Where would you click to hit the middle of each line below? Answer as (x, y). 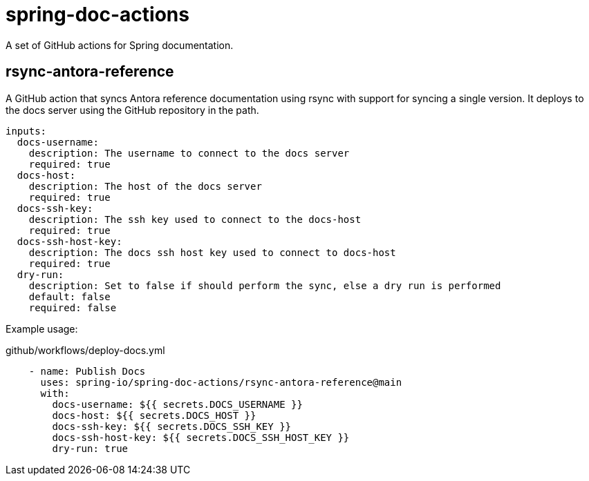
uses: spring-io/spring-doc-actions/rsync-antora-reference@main (221, 382)
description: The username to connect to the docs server (189, 153)
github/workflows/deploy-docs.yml (85, 350)
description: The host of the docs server (145, 186)
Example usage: (42, 328)
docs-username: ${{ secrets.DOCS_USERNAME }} (177, 404)
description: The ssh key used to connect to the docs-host (195, 219)
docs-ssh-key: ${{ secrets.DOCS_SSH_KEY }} (172, 426)
